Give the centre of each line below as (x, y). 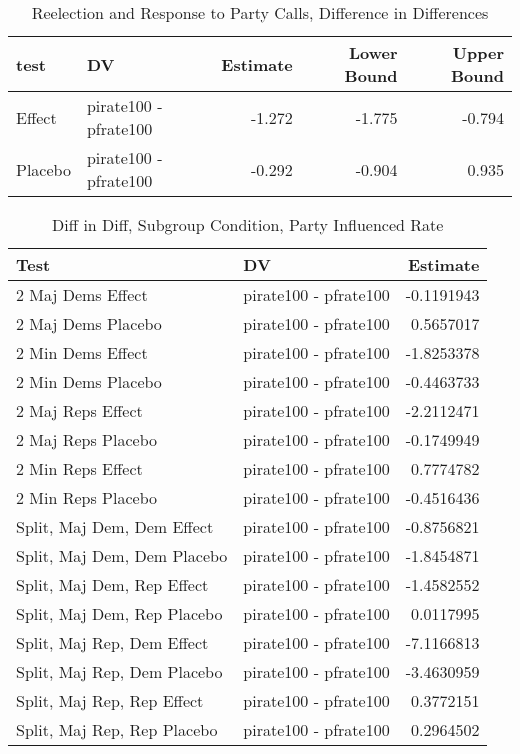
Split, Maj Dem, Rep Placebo (119, 613)
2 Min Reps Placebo (86, 497)
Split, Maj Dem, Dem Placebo (122, 555)
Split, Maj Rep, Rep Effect (110, 700)
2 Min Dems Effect (82, 352)
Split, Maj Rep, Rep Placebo (117, 729)
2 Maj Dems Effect (82, 294)
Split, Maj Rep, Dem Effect (112, 642)
